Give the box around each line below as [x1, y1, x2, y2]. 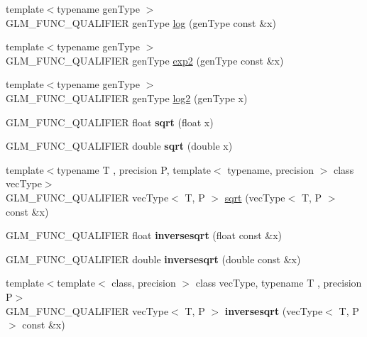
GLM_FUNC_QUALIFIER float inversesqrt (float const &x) [6, 228, 282, 243]
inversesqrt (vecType [224, 303, 323, 318]
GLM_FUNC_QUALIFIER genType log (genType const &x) [6, 15, 276, 30]
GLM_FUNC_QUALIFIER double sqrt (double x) [6, 138, 233, 153]
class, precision [111, 275, 176, 290]
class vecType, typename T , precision [195, 275, 362, 290]
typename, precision [227, 162, 314, 177]
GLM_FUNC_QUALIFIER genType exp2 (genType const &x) [6, 53, 284, 67]
